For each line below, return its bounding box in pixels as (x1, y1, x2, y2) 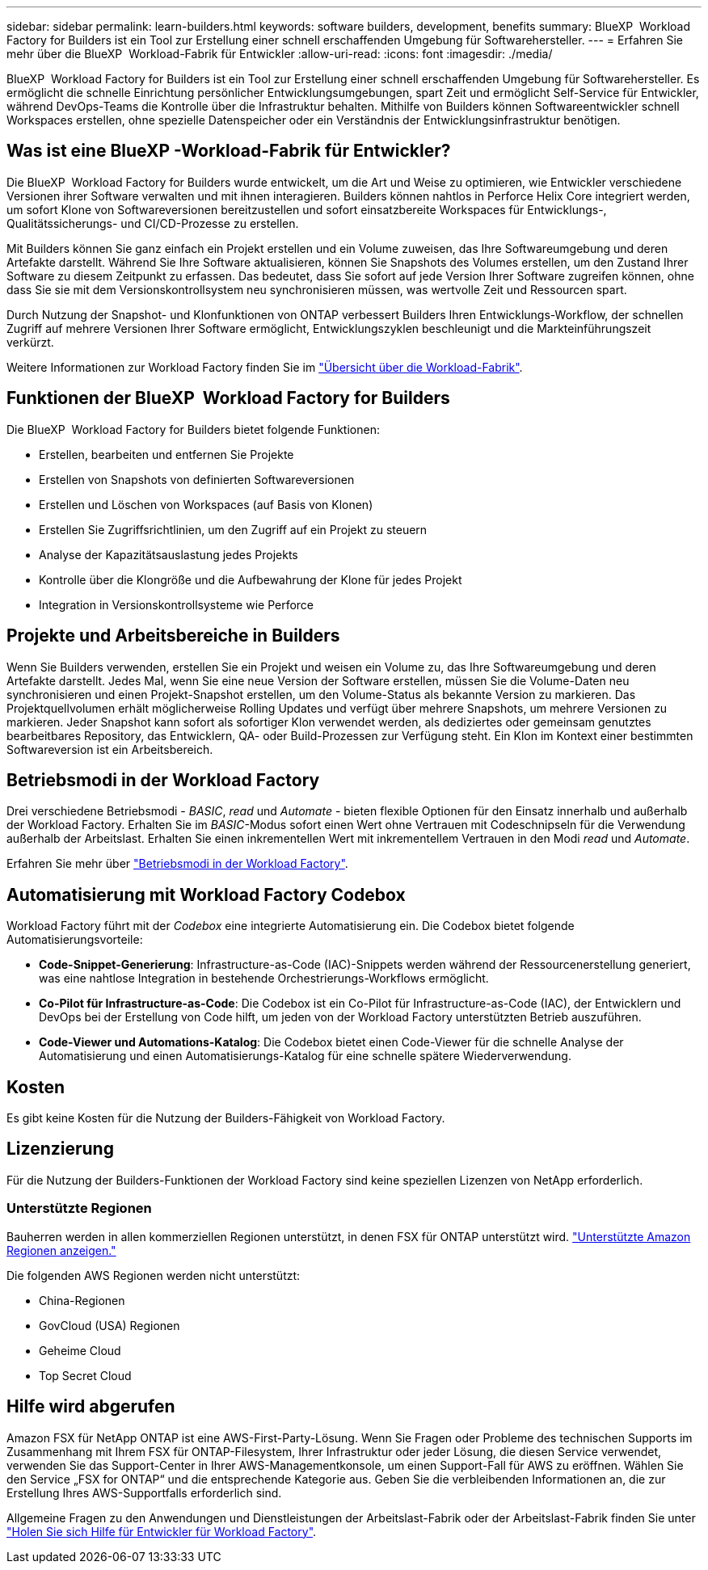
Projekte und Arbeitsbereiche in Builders (6, 625, 340, 646)
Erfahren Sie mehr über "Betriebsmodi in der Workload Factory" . (6, 857, 348, 871)
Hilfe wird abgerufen (6, 1396, 175, 1417)
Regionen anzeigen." (6, 1243, 116, 1257)
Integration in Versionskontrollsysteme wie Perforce (39, 597, 314, 612)
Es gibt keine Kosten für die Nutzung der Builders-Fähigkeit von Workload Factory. (6, 1111, 445, 1126)
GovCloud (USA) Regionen (39, 1318, 180, 1332)
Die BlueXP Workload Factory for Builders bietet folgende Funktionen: (6, 422, 380, 436)
